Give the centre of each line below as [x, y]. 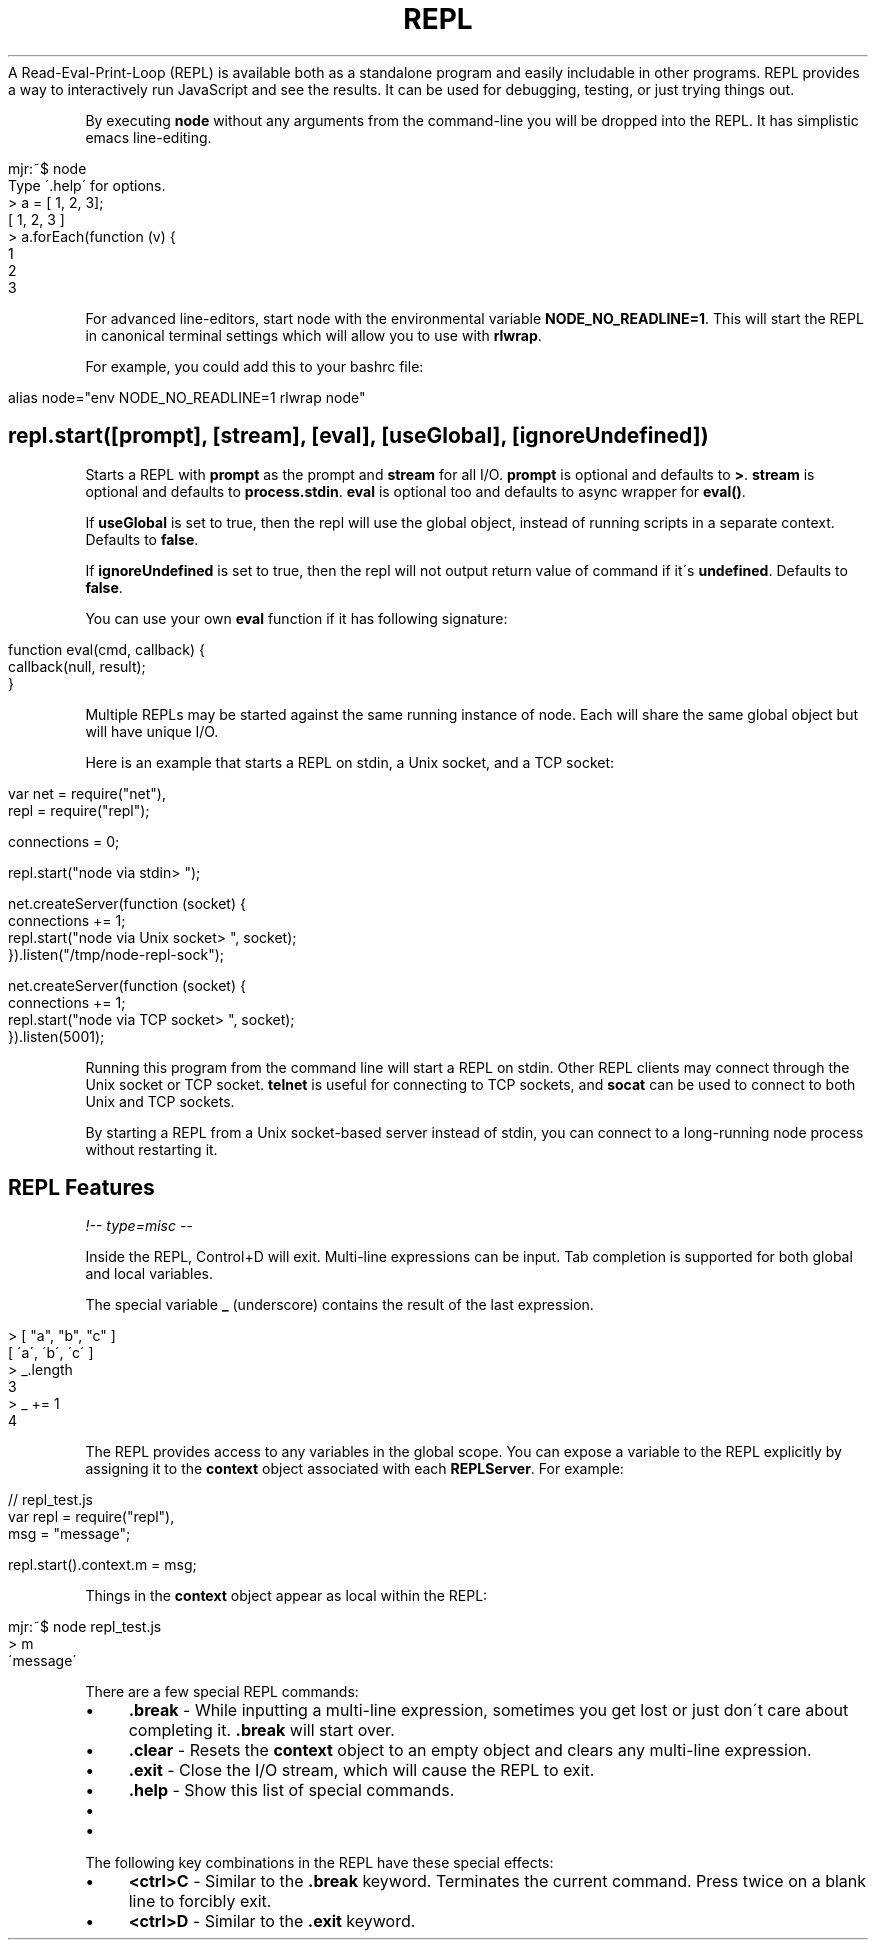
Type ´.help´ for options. [87, 185]
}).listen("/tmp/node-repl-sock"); [116, 954]
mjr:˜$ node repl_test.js [85, 1627]
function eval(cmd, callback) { [107, 649]
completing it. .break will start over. [261, 1730]
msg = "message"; [69, 1534]
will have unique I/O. [152, 731]
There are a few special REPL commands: [222, 1692]
